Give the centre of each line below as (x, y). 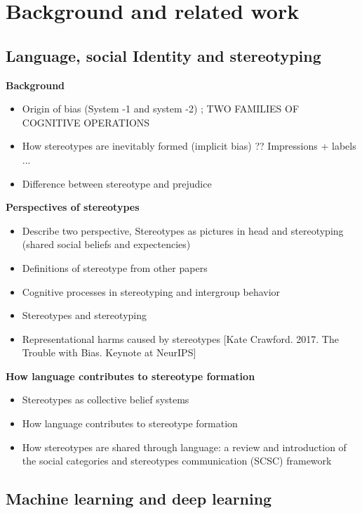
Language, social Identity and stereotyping (163, 55)
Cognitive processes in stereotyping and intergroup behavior (151, 291)
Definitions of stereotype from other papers (115, 267)
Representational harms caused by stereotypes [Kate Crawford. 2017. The (180, 338)
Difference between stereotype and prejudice (117, 183)
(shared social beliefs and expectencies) (106, 244)
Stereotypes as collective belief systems (106, 400)
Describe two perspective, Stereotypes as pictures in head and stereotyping (183, 230)
